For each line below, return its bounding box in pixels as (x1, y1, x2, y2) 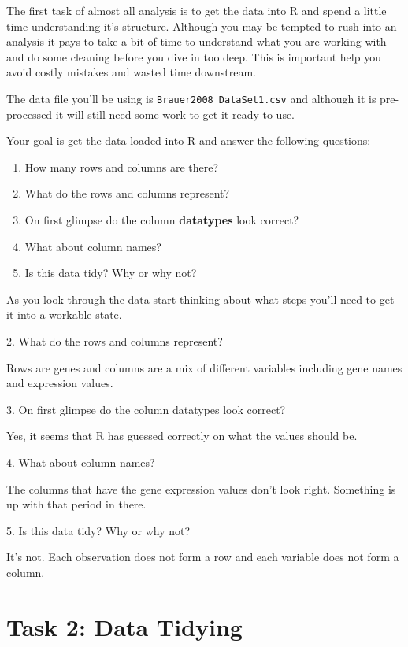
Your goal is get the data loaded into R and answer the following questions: (6, 132, 371, 149)
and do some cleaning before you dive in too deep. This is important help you (6, 48, 381, 65)
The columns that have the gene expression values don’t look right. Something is (6, 480, 396, 497)
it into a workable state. (6, 306, 122, 323)
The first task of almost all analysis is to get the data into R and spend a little (6, 2, 387, 18)
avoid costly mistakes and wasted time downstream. (6, 64, 256, 80)
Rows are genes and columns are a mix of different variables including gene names (6, 359, 402, 375)
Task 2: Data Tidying (6, 610, 243, 642)
